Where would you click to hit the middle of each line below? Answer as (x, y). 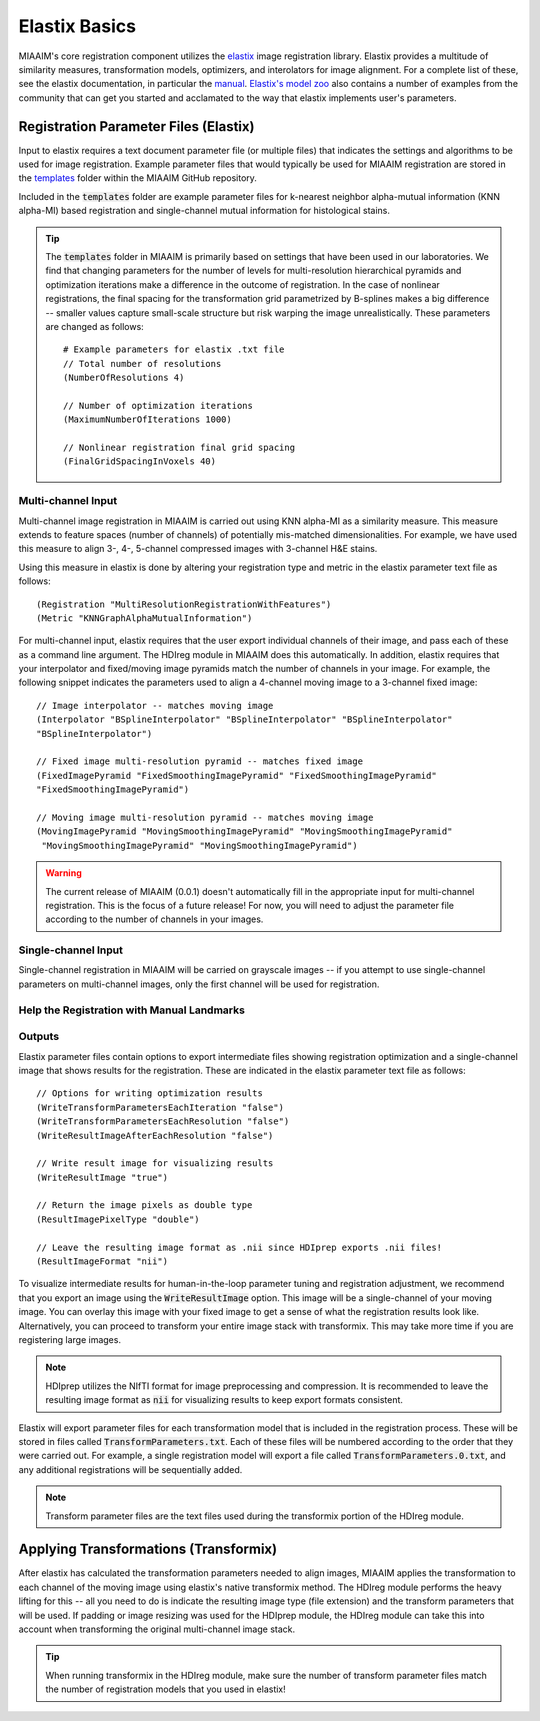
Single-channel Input (71, 950)
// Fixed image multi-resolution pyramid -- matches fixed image (200, 761)
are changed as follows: (94, 326)
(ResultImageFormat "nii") (102, 1261)
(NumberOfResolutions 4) (124, 378)
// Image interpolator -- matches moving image (155, 705)
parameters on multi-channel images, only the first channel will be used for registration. (199, 984)
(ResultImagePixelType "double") (118, 1219)
